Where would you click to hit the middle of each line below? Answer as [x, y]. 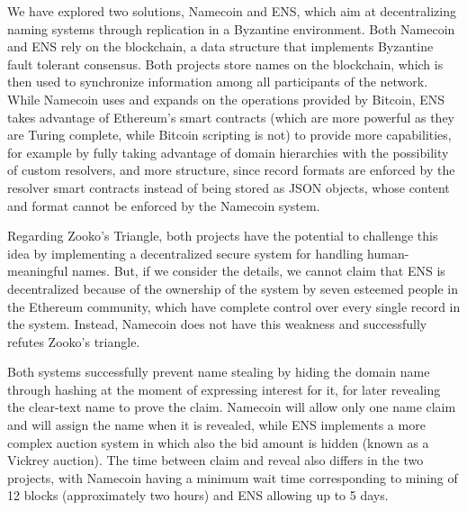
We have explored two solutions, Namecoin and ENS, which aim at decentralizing [232, 11]
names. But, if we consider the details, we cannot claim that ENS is [258, 271]
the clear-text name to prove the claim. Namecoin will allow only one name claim [232, 407]
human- [388, 253]
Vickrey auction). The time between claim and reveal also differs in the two [216, 460]
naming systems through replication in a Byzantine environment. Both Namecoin [231, 28]
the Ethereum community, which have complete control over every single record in [234, 306]
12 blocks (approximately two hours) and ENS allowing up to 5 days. [198, 495]
